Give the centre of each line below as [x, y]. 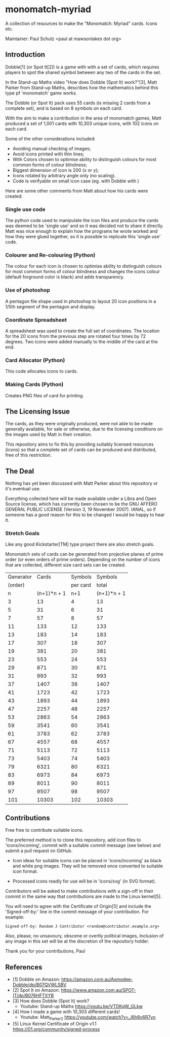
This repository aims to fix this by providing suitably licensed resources [79, 444]
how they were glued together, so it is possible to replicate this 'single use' [83, 237]
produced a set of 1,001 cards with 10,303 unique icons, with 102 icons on [82, 123]
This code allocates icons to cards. [42, 371]
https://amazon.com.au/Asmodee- [97, 980]
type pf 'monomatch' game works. [41, 93]
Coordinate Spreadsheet [36, 320]
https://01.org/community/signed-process [56, 1029]
